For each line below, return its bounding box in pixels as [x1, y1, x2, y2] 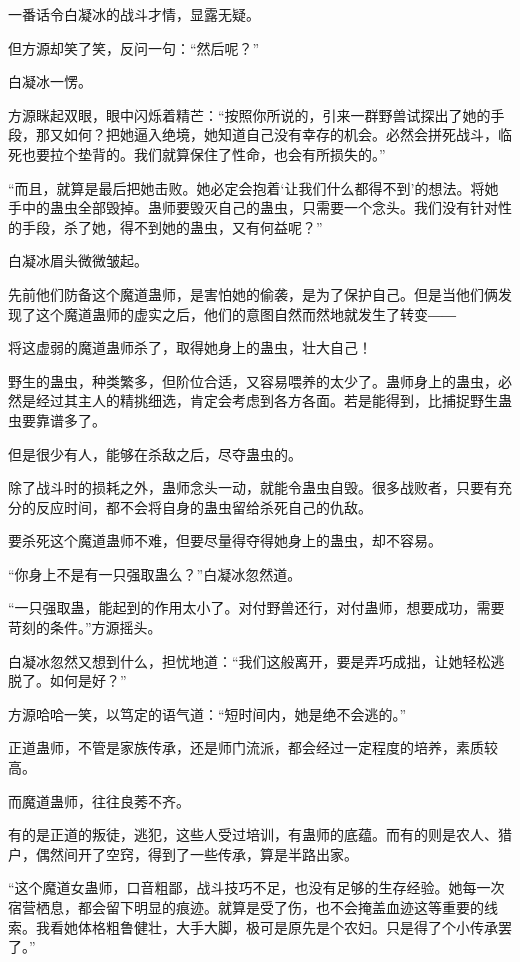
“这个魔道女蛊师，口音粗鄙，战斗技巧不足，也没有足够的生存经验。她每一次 [8, 877, 505, 898]
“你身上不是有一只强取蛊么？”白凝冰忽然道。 [8, 563, 302, 584]
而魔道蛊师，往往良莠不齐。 [8, 790, 190, 811]
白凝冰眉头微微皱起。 [8, 250, 148, 271]
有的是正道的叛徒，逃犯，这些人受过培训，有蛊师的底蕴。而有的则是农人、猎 [8, 824, 512, 845]
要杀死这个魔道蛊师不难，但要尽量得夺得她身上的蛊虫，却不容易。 [8, 530, 442, 551]
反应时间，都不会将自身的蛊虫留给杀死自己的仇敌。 [35, 496, 372, 517]
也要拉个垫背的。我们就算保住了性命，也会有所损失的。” [21, 143, 386, 164]
